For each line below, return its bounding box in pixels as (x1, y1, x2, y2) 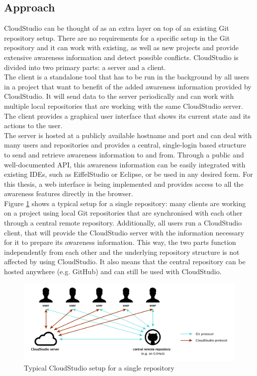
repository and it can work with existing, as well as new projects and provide (4, 42, 239, 53)
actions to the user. (4, 120, 63, 131)
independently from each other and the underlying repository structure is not (4, 246, 240, 257)
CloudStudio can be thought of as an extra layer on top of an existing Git (4, 23, 229, 33)
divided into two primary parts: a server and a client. (4, 62, 166, 72)
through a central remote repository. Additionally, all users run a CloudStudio (4, 218, 242, 228)
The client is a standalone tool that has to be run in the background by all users (4, 72, 250, 82)
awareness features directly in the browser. (4, 188, 133, 199)
